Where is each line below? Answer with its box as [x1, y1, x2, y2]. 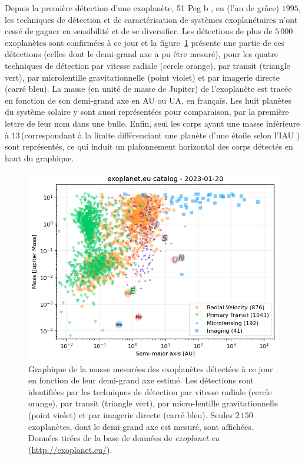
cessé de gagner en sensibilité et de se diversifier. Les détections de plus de [5, 25, 273, 37]
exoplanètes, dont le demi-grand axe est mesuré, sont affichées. [28, 420, 254, 432]
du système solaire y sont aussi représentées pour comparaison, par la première [5, 105, 289, 118]
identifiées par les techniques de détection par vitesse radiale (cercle [28, 385, 272, 398]
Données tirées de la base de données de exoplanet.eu [28, 432, 220, 444]
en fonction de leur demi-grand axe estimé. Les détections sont [28, 374, 254, 386]
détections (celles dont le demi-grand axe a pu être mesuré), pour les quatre [5, 48, 279, 60]
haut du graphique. [5, 151, 74, 164]
